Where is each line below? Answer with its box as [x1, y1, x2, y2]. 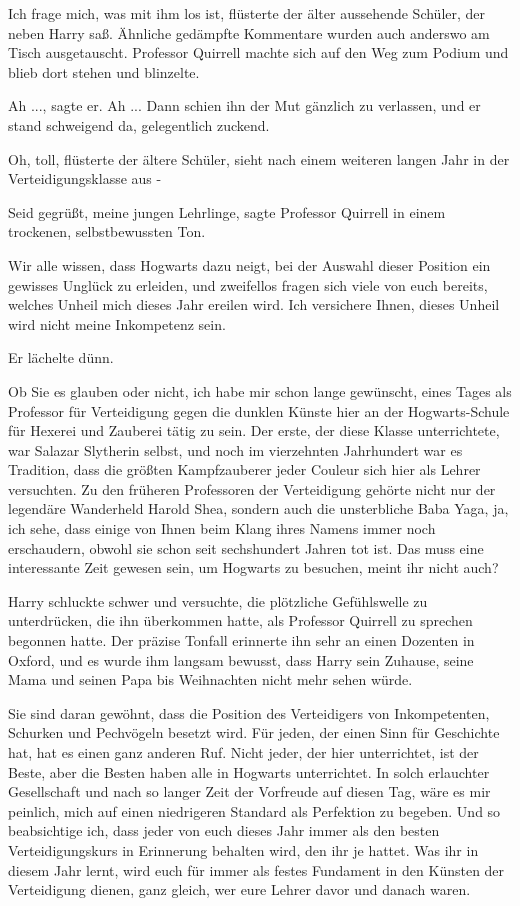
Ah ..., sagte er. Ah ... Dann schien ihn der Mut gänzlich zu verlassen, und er [8, 95, 481, 116]
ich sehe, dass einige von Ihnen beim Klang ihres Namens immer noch [8, 518, 436, 539]
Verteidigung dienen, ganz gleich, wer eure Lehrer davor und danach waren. [8, 879, 471, 900]
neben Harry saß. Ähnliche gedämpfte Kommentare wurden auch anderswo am [8, 22, 490, 43]
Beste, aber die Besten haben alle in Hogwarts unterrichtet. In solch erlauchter [8, 761, 490, 782]
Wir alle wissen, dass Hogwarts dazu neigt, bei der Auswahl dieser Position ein [8, 254, 491, 275]
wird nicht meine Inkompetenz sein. [8, 313, 226, 334]
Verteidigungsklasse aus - [8, 168, 162, 189]
